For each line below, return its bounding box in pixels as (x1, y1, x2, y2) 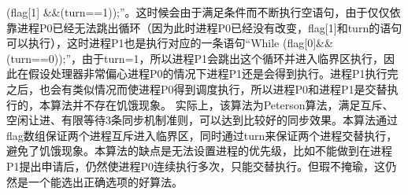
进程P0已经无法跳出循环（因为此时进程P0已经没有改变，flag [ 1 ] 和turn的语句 (17, 19, 402, 35)
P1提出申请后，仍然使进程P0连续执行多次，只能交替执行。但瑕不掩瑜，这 (6, 157, 386, 174)
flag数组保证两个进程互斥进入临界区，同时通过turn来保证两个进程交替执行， (6, 127, 398, 143)
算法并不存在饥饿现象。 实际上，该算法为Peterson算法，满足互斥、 (50, 96, 394, 112)
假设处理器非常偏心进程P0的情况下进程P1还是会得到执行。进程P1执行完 (28, 65, 399, 82)
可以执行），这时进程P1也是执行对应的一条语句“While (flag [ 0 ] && (6, 35, 333, 51)
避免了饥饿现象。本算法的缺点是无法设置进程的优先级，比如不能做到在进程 (6, 142, 392, 159)
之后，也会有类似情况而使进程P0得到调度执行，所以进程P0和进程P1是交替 (6, 80, 388, 97)
